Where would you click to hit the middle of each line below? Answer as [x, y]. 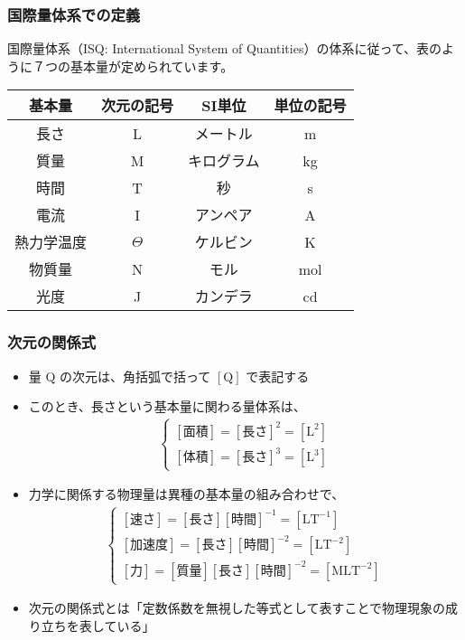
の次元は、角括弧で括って [135, 376]
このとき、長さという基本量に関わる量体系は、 [167, 406]
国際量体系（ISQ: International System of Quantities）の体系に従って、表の [225, 48]
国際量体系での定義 [74, 14]
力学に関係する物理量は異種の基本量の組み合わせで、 [186, 494]
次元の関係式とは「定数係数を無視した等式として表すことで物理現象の [237, 608]
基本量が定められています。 [152, 66]
